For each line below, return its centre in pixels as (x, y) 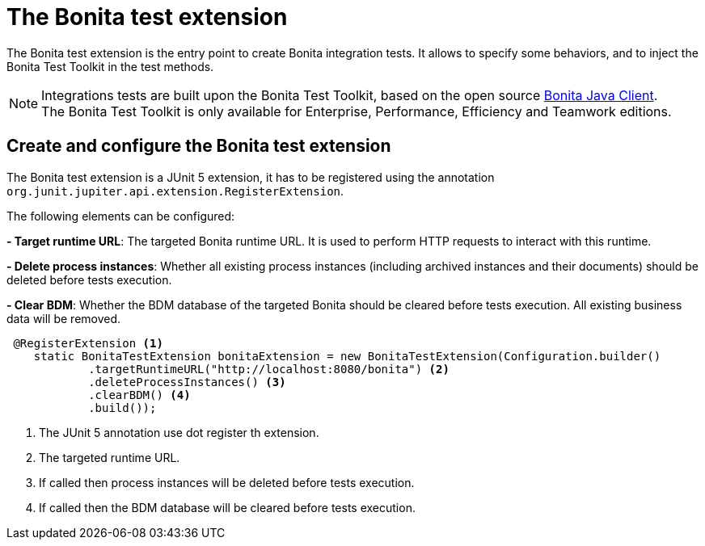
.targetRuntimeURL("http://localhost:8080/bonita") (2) (269, 369)
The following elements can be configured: (121, 216)
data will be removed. (64, 318)
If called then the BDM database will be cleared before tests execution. (227, 507)
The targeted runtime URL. (110, 457)
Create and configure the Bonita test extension (199, 146)
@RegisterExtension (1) (88, 343)
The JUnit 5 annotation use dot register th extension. (179, 432)
